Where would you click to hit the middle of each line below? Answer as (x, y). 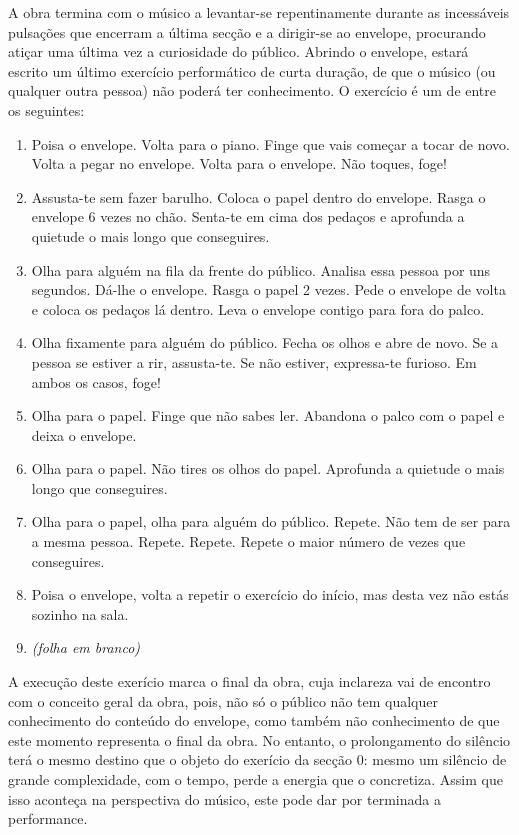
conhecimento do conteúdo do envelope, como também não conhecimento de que (254, 720)
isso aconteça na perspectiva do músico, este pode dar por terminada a (224, 798)
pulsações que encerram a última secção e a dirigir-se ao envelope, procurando (247, 31)
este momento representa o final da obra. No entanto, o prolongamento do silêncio (259, 739)
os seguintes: (46, 109)
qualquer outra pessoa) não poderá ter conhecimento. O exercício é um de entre (252, 90)
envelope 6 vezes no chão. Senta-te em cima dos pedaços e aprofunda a (248, 216)
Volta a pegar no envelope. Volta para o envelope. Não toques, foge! (239, 163)
